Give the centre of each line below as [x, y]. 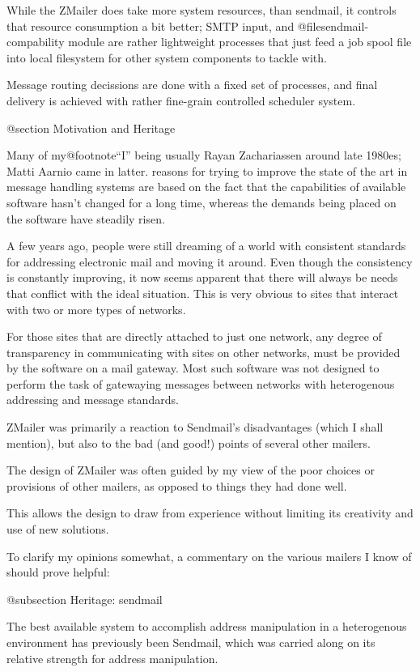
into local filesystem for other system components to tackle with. [167, 57]
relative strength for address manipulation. [112, 658]
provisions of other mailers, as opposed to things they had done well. [177, 485]
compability [36, 42]
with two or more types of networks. [96, 309]
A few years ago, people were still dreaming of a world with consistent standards [206, 246]
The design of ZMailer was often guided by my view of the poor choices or [191, 470]
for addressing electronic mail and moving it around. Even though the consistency [210, 261]
